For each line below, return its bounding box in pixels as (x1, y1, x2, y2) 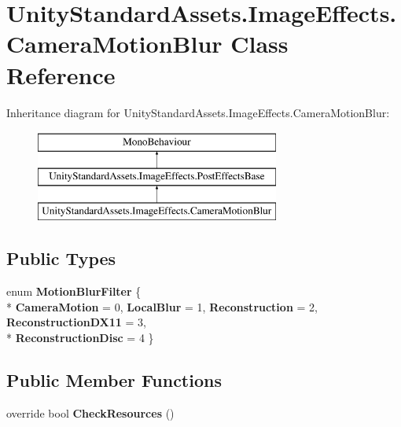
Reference (6, 58, 116, 90)
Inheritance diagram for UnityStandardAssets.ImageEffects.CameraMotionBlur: (6, 104, 390, 120)
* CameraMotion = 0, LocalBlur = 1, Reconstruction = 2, (6, 298, 318, 315)
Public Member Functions (6, 368, 222, 392)
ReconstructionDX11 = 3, (6, 314, 146, 330)
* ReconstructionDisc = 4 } (6, 329, 154, 346)
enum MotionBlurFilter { (6, 283, 142, 300)
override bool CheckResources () (6, 404, 175, 421)
